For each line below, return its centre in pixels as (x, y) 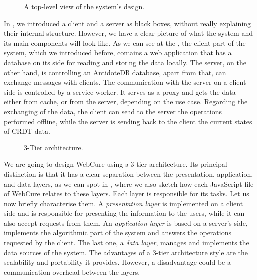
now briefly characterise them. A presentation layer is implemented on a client (124, 203)
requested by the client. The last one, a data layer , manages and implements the (127, 242)
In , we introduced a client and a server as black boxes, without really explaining (128, 23)
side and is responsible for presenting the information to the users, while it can (124, 213)
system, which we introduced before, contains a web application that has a (118, 53)
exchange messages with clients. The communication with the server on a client (125, 82)
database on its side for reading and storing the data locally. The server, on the (125, 62)
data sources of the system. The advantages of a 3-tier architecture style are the (126, 252)
